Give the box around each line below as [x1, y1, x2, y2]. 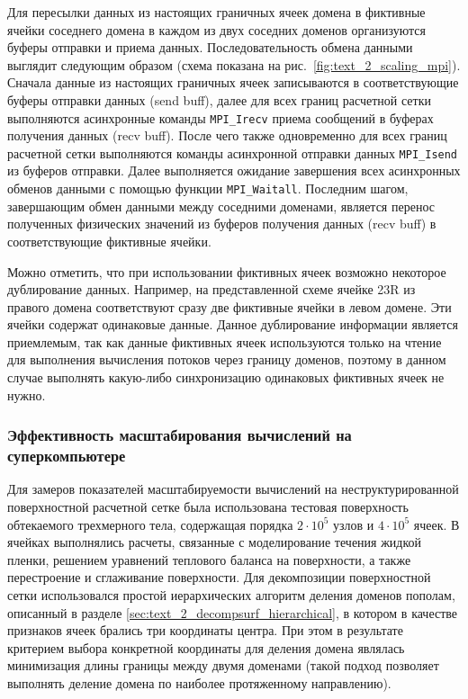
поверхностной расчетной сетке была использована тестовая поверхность [7, 497, 409, 515]
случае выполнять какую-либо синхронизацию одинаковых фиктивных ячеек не [7, 368, 445, 387]
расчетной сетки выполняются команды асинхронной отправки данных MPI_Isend [7, 143, 458, 162]
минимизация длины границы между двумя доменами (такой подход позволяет [7, 656, 439, 675]
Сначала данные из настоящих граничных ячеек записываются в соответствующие [7, 73, 459, 92]
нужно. [7, 385, 46, 404]
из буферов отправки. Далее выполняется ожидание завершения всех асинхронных [7, 161, 461, 180]
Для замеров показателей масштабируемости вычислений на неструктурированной [7, 479, 459, 498]
